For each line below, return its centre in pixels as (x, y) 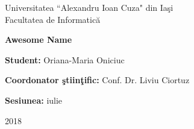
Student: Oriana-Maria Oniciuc (65, 59)
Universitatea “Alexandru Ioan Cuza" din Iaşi (89, 7)
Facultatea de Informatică (53, 19)
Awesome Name (39, 39)
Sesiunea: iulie (34, 100)
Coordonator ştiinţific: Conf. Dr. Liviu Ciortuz (97, 80)
